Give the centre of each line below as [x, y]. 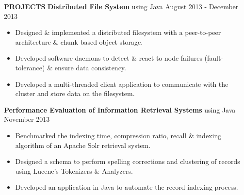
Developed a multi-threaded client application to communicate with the [122, 84]
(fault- [214, 58]
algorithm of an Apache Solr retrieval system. [83, 145]
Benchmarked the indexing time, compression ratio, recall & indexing [118, 135]
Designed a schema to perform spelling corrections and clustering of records [128, 161]
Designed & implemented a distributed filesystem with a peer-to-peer [118, 32]
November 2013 [27, 119]
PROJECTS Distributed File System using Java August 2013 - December [121, 6]
